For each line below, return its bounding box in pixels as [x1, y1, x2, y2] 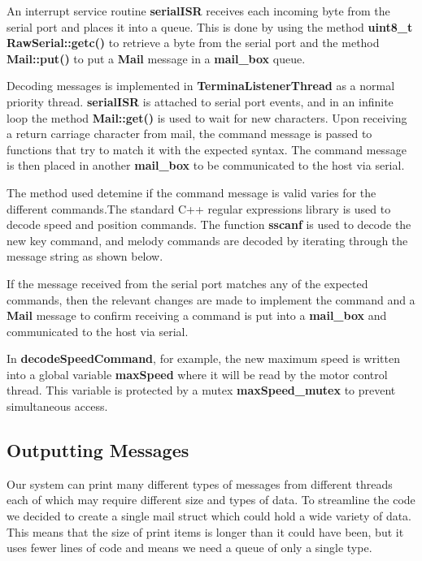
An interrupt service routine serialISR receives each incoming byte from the [7, 2, 390, 19]
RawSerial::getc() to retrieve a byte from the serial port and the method [7, 34, 380, 51]
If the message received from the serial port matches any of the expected [7, 274, 368, 291]
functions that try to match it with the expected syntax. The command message [7, 140, 407, 158]
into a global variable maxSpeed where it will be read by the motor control [7, 365, 388, 382]
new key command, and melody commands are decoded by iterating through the [7, 231, 408, 248]
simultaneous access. [7, 398, 108, 415]
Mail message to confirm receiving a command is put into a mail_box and [7, 307, 387, 324]
